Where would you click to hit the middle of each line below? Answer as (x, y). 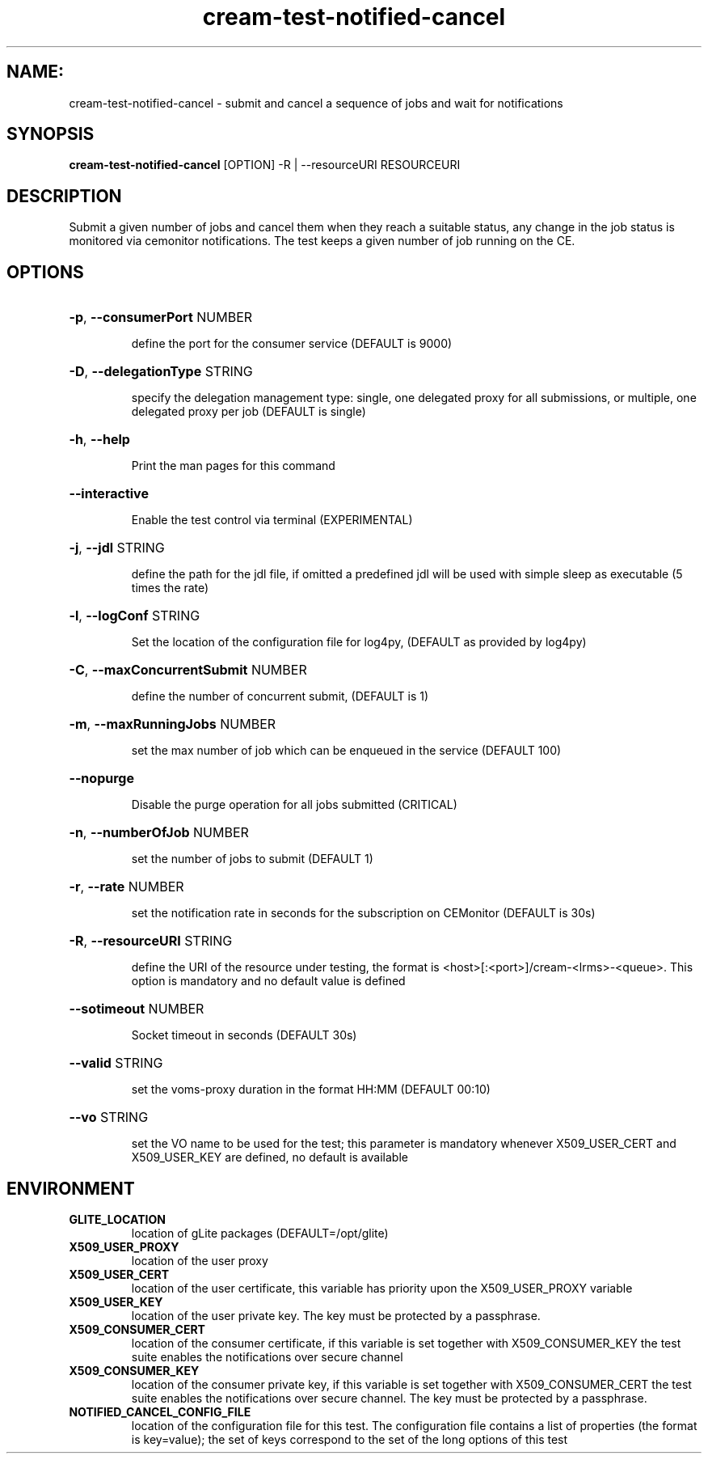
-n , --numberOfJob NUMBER (159, 833)
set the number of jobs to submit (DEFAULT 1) (252, 859)
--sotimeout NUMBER (137, 1009)
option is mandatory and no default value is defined (268, 981)
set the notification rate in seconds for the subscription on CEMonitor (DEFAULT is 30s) (363, 913)
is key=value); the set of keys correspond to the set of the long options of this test (350, 1439)
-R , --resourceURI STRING (151, 941)
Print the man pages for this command (233, 466)
